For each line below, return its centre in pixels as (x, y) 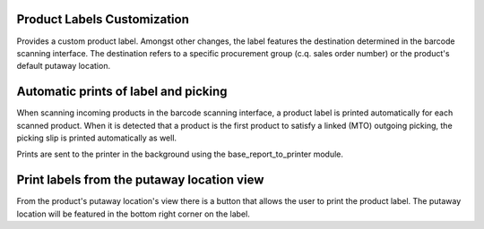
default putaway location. (64, 66)
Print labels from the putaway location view (140, 180)
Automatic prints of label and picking (122, 92)
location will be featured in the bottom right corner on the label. (133, 214)
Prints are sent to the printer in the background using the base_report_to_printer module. (180, 154)
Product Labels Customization (103, 19)
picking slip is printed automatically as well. (97, 138)
